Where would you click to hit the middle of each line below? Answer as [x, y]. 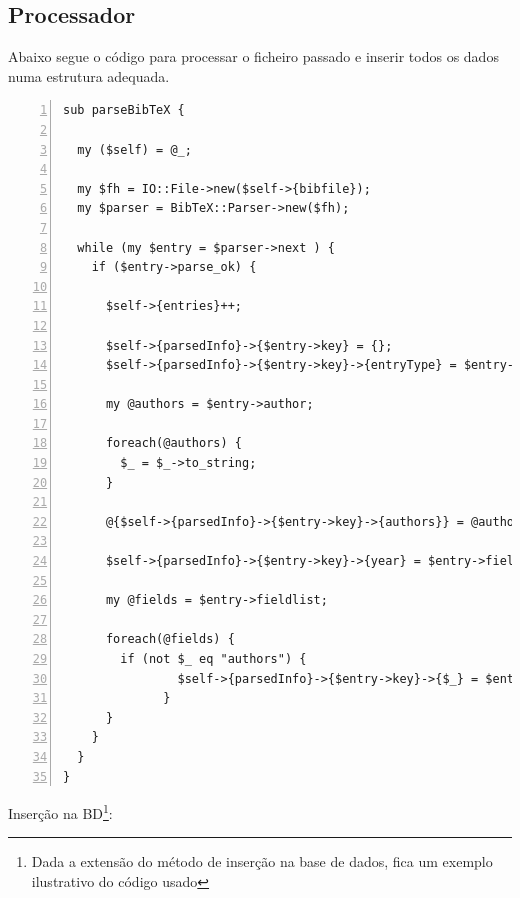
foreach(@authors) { [173, 443]
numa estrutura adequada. [89, 75]
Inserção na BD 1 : [60, 811]
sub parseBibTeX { [124, 110]
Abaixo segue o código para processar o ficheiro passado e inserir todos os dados [253, 56]
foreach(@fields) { [170, 639]
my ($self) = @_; [134, 149]
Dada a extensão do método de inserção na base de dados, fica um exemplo [262, 861]
